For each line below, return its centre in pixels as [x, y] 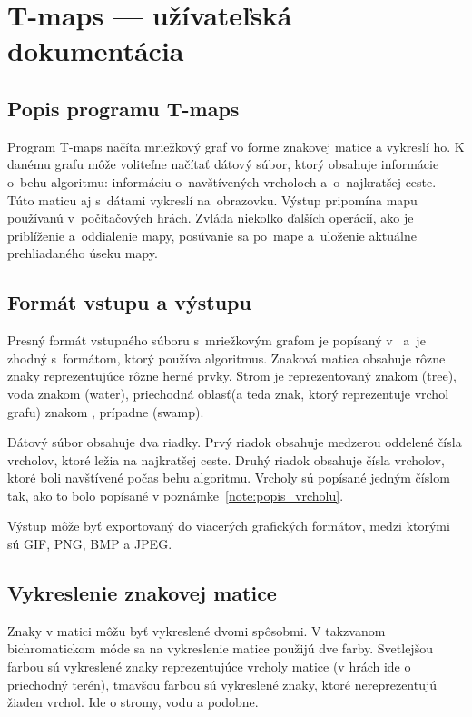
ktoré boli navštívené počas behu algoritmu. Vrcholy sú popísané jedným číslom [229, 478]
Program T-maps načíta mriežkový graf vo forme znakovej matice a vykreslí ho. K [236, 146]
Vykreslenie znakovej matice [142, 593]
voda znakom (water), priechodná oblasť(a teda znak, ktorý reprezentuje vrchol [228, 393]
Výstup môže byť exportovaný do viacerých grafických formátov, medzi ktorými [229, 526]
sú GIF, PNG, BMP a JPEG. [90, 544]
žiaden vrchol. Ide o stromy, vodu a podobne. [133, 702]
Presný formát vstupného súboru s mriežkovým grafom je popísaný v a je [216, 340]
